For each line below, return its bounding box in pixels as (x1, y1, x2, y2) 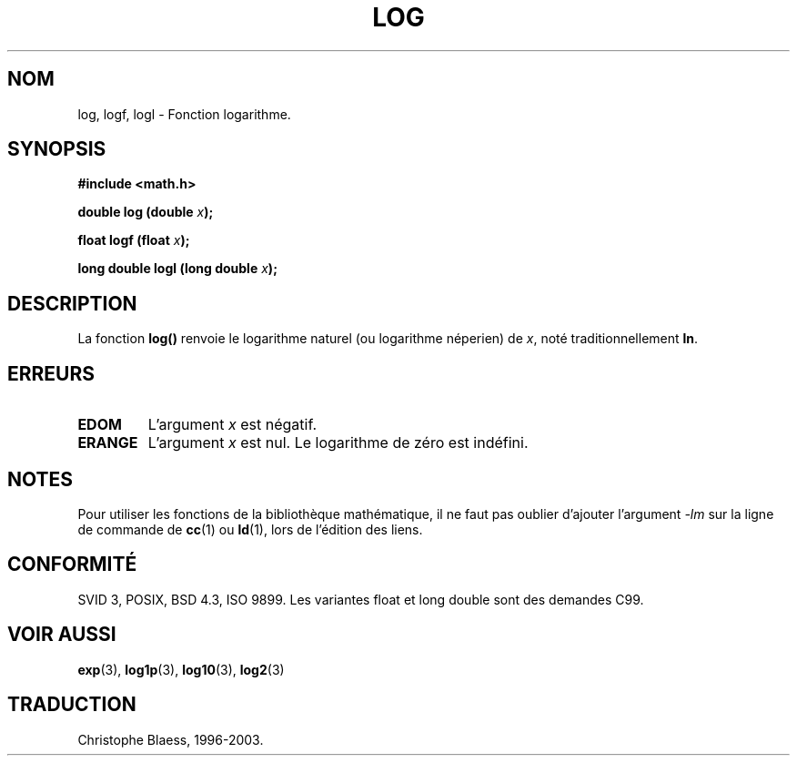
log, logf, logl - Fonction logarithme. (77, 106, 291, 122)
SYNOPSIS (7, 137, 106, 161)
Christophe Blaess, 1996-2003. (77, 731, 264, 748)
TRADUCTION (7, 693, 136, 717)
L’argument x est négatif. (147, 415, 318, 434)
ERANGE (77, 433, 138, 453)
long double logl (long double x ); (77, 260, 277, 277)
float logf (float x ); (77, 232, 190, 249)
